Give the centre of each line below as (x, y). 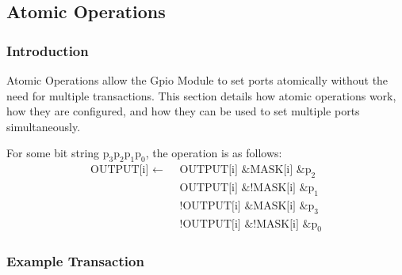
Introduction (48, 50)
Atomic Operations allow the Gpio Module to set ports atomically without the (197, 80)
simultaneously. (44, 126)
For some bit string (53, 153)
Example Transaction (75, 261)
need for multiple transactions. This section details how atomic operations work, (201, 95)
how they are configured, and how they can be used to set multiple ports (183, 111)
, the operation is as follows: (214, 153)
